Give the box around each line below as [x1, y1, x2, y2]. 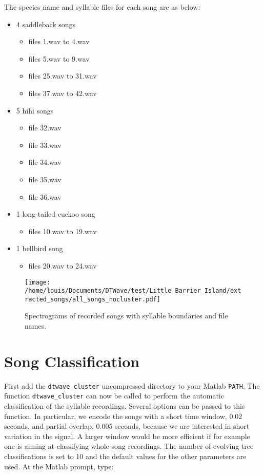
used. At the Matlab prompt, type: [4, 461, 114, 471]
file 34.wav [28, 157, 62, 167]
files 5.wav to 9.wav [28, 53, 90, 64]
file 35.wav [28, 174, 62, 184]
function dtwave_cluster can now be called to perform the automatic [4, 390, 224, 401]
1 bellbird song [16, 243, 63, 254]
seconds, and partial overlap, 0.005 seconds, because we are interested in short [4, 421, 250, 431]
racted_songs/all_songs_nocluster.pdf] [25, 295, 160, 303]
